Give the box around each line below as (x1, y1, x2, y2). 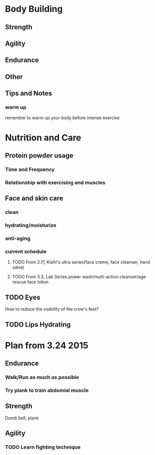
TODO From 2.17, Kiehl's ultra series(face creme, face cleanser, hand (12, 259, 150, 265)
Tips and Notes (5, 89, 52, 98)
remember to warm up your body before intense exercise (5, 115, 120, 121)
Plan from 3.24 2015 (5, 340, 89, 351)
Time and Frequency (5, 166, 55, 173)
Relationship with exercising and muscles (5, 179, 106, 186)
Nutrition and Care (5, 132, 81, 143)
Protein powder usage (5, 151, 74, 160)
